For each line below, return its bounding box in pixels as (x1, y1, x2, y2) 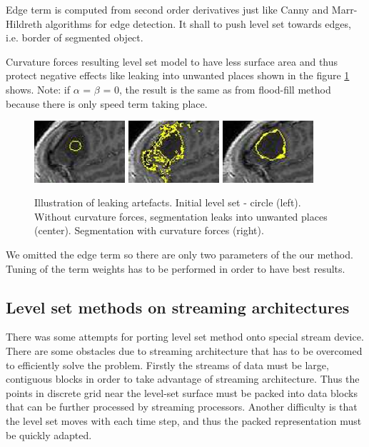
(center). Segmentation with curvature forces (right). (34, 223, 264, 238)
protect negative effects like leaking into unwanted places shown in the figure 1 (6, 68, 350, 83)
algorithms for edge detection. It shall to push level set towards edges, (45, 16, 351, 31)
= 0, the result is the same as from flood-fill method (103, 81, 331, 96)
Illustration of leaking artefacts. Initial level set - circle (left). (34, 195, 301, 210)
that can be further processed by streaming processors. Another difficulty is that (6, 399, 358, 414)
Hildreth (6, 16, 43, 31)
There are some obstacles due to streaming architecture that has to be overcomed (6, 343, 363, 358)
